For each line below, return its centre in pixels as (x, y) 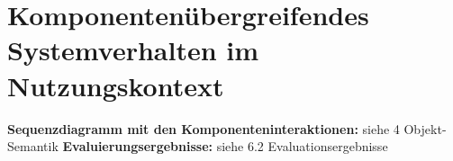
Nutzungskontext (116, 85)
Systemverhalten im (133, 50)
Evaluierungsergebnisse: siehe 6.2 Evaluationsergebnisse (225, 146)
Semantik (33, 146)
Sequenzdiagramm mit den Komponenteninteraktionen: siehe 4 (204, 128)
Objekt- (425, 128)
